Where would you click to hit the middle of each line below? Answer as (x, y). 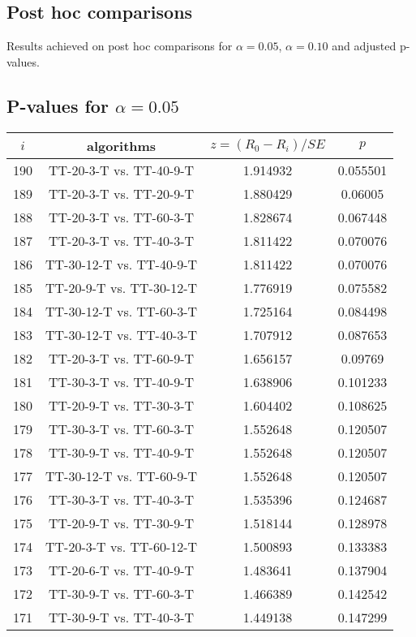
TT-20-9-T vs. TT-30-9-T (122, 523)
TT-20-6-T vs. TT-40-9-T (122, 570)
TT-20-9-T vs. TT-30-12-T (122, 287)
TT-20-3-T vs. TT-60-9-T (122, 358)
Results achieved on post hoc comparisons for (120, 46)
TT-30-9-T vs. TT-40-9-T (122, 452)
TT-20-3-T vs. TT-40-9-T (122, 170)
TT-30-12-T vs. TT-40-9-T (122, 264)
